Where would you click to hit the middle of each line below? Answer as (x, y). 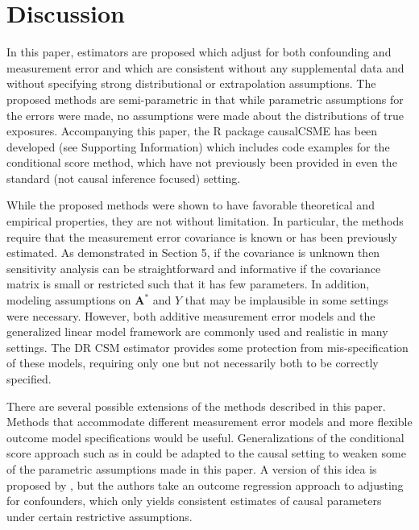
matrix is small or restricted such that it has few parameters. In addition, (188, 284)
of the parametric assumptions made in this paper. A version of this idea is (192, 468)
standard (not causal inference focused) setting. (124, 178)
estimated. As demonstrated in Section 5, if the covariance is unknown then (193, 253)
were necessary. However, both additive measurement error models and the (191, 315)
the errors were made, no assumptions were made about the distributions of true (205, 115)
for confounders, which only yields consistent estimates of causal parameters (194, 501)
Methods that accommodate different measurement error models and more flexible (209, 422)
